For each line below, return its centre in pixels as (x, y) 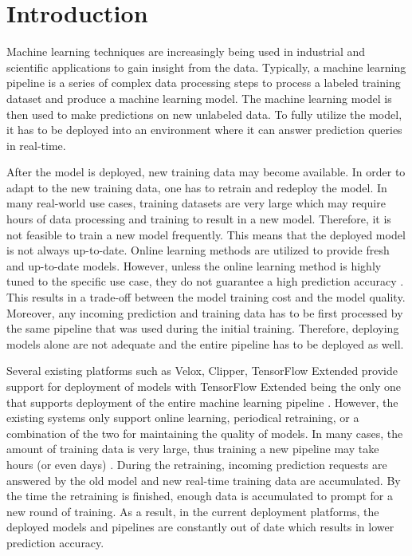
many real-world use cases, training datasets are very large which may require (196, 203)
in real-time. (36, 145)
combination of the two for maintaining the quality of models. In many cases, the (205, 433)
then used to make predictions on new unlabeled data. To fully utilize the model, (204, 114)
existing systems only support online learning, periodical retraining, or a (183, 418)
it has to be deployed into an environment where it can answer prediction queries (204, 130)
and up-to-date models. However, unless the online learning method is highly (194, 265)
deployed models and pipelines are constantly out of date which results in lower (200, 527)
